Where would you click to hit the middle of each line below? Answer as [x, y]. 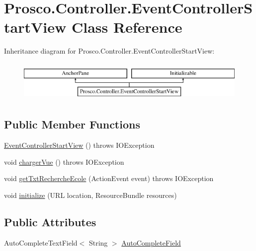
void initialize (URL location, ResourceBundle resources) [90, 195]
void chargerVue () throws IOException [64, 161]
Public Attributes [50, 222]
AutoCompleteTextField [41, 242]
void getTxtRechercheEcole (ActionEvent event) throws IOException [109, 178]
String [98, 242]
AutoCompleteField [151, 242]
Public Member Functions [72, 124]
